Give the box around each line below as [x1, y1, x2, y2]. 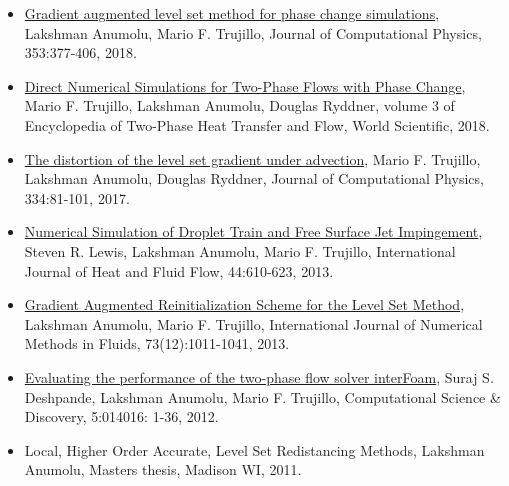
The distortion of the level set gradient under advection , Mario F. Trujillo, [24, 148, 481, 169]
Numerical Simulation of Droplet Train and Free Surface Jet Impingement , [24, 221, 483, 242]
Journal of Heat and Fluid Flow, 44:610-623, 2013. [24, 260, 334, 281]
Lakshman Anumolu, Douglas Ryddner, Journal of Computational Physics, [24, 168, 484, 189]
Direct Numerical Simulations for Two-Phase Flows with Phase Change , [24, 75, 466, 96]
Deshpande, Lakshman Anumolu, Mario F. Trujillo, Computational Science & [24, 386, 501, 407]
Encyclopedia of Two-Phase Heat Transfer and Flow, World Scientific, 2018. [24, 114, 490, 135]
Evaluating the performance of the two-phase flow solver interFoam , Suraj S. [24, 366, 494, 387]
